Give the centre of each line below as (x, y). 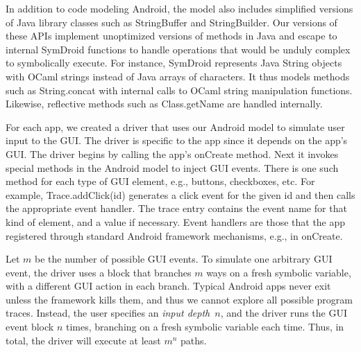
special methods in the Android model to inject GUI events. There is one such (172, 167)
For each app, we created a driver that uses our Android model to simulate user (175, 126)
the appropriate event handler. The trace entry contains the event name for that (176, 208)
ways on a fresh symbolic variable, (279, 272)
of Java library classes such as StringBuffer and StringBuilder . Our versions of (171, 22)
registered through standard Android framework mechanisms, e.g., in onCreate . (174, 235)
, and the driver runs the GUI (284, 313)
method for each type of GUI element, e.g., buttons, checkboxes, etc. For (160, 181)
